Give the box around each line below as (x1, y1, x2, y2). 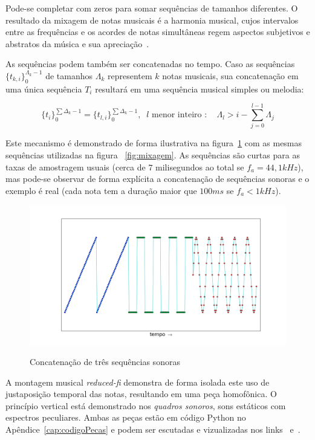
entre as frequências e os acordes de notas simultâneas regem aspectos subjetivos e (5, 25, 310, 38)
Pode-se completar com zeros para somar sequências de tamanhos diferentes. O (5, 2, 298, 14)
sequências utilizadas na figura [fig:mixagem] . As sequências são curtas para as (5, 149, 300, 161)
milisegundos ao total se (155, 160, 244, 173)
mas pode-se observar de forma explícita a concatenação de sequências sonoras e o (5, 172, 310, 185)
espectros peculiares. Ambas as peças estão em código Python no (5, 411, 246, 424)
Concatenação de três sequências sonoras (30, 355, 180, 368)
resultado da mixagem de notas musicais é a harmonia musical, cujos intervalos (5, 13, 299, 26)
